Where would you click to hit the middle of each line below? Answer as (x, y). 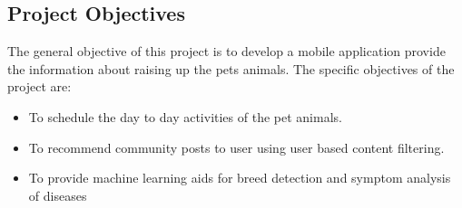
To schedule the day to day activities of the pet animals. (185, 116)
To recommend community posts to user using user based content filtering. (236, 147)
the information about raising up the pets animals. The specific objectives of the (231, 68)
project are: (39, 86)
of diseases (58, 195)
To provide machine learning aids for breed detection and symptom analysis (240, 178)
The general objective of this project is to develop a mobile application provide (226, 51)
